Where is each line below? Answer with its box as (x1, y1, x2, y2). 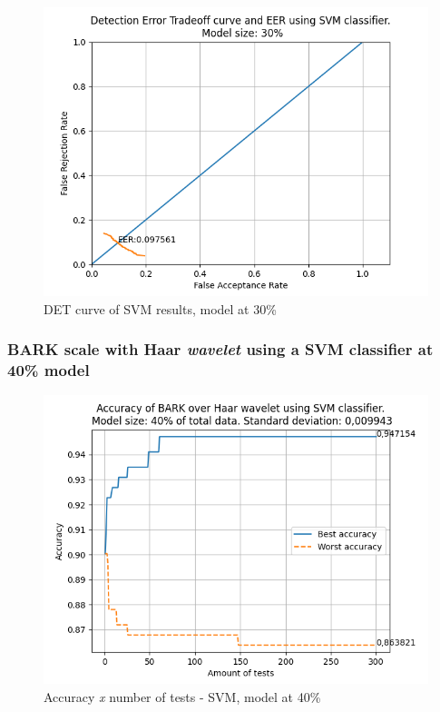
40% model (7, 359, 90, 381)
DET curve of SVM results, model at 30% (44, 299, 277, 318)
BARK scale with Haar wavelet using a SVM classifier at (7, 338, 434, 361)
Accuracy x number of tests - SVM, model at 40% (44, 687, 321, 706)
